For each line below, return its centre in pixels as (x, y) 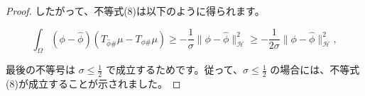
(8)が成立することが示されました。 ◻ (93, 84)
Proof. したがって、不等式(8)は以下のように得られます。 (135, 11)
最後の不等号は (40, 70)
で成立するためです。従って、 (174, 70)
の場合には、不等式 (315, 70)
